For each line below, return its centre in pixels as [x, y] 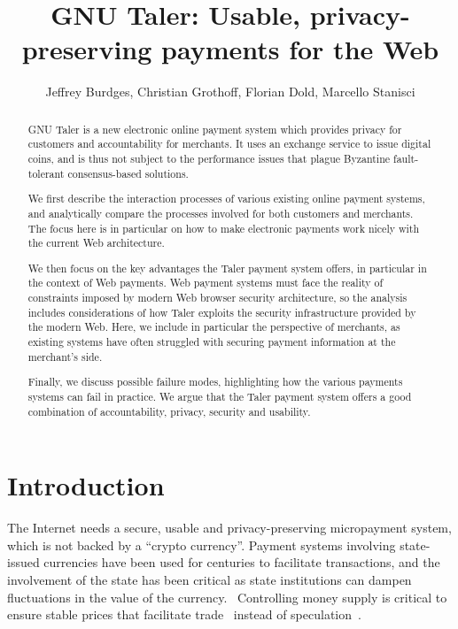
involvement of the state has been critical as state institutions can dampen [210, 579]
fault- [406, 159]
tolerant [46, 173]
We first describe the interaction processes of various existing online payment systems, [226, 199]
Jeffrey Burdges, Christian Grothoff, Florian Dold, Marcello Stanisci [230, 92]
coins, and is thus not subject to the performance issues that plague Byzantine [209, 159]
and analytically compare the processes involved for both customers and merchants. [221, 213]
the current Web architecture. [96, 243]
